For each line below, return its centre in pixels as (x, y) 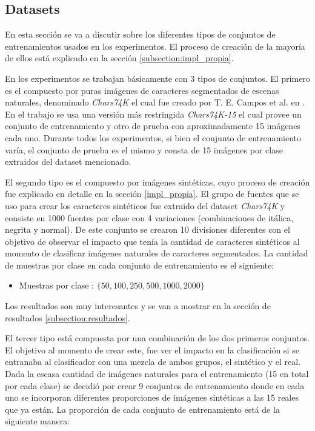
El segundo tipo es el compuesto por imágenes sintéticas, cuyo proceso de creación (157, 182)
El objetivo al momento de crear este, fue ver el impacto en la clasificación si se (152, 349)
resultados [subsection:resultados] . (68, 317)
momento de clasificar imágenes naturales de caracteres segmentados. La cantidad (157, 253)
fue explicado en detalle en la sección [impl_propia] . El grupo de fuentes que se (152, 194)
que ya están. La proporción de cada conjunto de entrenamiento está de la (142, 409)
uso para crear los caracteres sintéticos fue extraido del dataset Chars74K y (145, 205)
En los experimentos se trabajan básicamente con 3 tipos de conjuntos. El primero (157, 78)
